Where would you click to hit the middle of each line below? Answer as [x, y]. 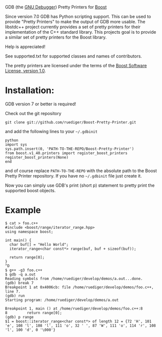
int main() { [18, 240]
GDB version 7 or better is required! [41, 104]
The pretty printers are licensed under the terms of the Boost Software [76, 66]
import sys [16, 144]
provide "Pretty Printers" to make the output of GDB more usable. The [75, 22]
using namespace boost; [29, 232]
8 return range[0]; [34, 313]
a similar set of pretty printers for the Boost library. [56, 37]
